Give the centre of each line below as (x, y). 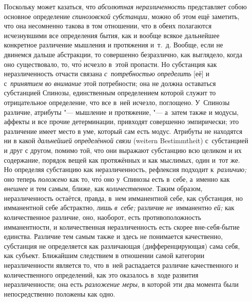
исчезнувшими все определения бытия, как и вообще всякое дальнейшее (112, 35)
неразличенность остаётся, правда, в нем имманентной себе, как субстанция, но (123, 198)
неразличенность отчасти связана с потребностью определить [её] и (107, 74)
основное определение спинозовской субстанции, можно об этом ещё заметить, (122, 16)
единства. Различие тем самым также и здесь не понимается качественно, (113, 236)
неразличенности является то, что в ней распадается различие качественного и (121, 265)
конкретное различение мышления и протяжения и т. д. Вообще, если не (114, 45)
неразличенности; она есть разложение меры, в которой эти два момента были (121, 284)
